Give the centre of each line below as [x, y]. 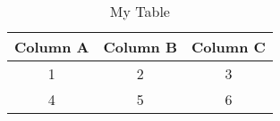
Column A [52, 47]
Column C [229, 47]
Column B [140, 47]
